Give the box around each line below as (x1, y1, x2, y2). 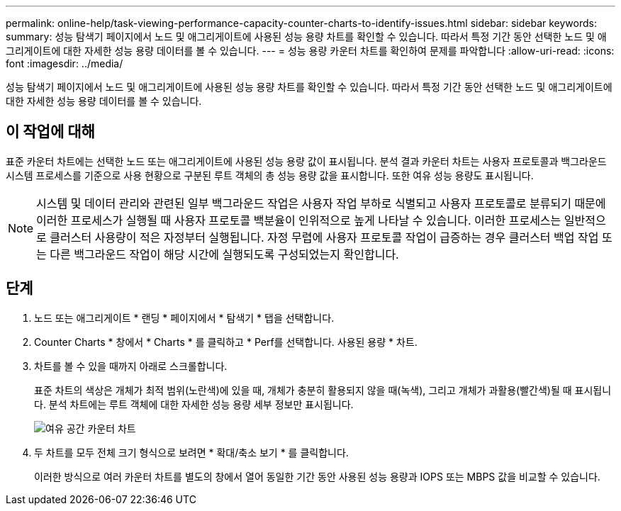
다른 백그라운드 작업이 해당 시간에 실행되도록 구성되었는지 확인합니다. (50, 247, 399, 262)
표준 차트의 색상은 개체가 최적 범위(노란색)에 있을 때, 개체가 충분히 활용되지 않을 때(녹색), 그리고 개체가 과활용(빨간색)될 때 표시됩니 (34, 383, 612, 396)
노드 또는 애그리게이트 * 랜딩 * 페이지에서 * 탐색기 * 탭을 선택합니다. (34, 311, 335, 324)
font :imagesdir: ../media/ (6, 57, 123, 69)
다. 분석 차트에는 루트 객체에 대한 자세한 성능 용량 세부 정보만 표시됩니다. (34, 398, 354, 410)
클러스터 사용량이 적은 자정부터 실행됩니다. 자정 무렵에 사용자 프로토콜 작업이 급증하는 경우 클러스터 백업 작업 (50, 230, 599, 245)
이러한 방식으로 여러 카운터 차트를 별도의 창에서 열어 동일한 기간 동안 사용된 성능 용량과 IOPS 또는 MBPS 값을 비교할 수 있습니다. (34, 470, 600, 483)
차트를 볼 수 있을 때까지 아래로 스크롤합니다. (34, 359, 228, 372)
